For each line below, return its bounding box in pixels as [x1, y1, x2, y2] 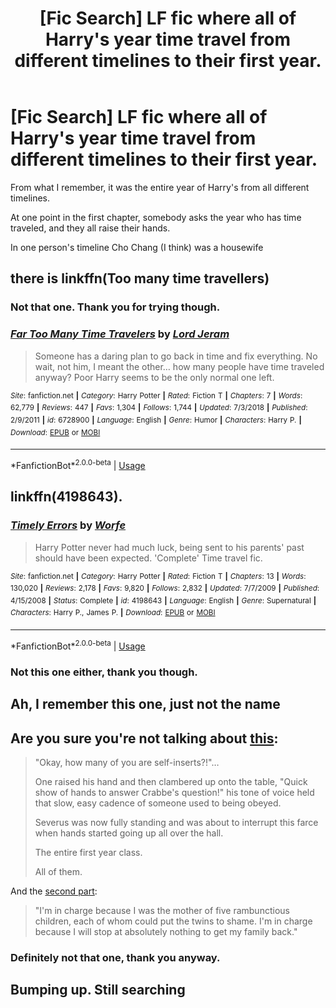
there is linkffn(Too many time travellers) [10, 270, 270, 287]
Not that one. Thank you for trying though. [10, 300, 221, 314]
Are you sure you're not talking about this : [10, 730, 279, 747]
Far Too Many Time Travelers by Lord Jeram [10, 327, 230, 341]
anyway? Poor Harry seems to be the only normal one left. [34, 371, 275, 383]
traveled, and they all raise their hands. [10, 222, 171, 234]
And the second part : [10, 885, 98, 897]
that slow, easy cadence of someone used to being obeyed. [34, 797, 282, 809]
